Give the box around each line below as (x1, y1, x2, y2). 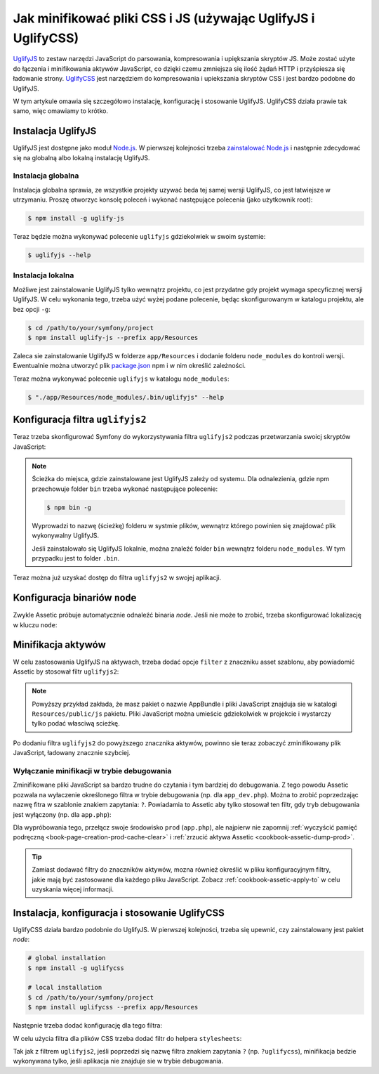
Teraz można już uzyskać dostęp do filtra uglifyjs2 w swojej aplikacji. (13, 573, 222, 582)
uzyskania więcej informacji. (32, 885, 114, 893)
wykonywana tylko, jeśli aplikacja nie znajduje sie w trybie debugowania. (13, 1057, 224, 1066)
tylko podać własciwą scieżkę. (32, 719, 120, 728)
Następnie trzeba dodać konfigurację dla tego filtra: (13, 1021, 163, 1030)
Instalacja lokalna (13, 270, 74, 280)
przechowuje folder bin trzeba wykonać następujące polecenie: (32, 485, 218, 493)
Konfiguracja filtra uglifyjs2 (13, 414, 147, 426)
